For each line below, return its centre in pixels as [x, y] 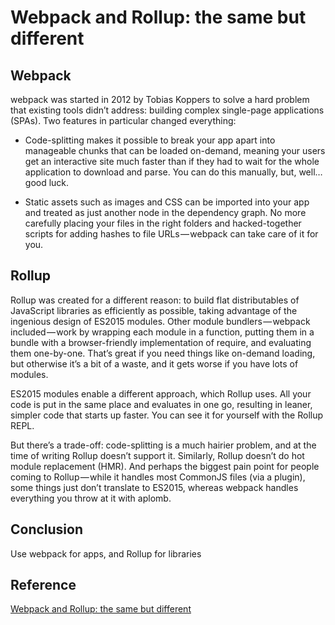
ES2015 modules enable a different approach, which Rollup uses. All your [161, 393]
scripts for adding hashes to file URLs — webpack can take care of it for [171, 234]
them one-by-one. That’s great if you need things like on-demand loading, [163, 353]
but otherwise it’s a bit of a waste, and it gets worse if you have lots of [154, 363]
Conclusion [47, 529]
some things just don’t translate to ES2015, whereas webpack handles [154, 487]
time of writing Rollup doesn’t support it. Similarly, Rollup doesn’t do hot [157, 455]
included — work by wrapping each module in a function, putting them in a [162, 332]
